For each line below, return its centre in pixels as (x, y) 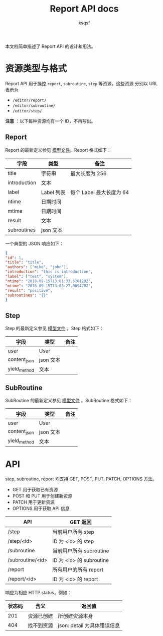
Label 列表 (53, 192)
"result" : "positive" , (29, 290)
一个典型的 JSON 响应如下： (35, 243)
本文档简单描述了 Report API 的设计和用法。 (51, 46)
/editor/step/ (27, 111)
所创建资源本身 (76, 616)
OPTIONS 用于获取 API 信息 (41, 508)
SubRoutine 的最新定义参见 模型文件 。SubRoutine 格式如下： (69, 400)
